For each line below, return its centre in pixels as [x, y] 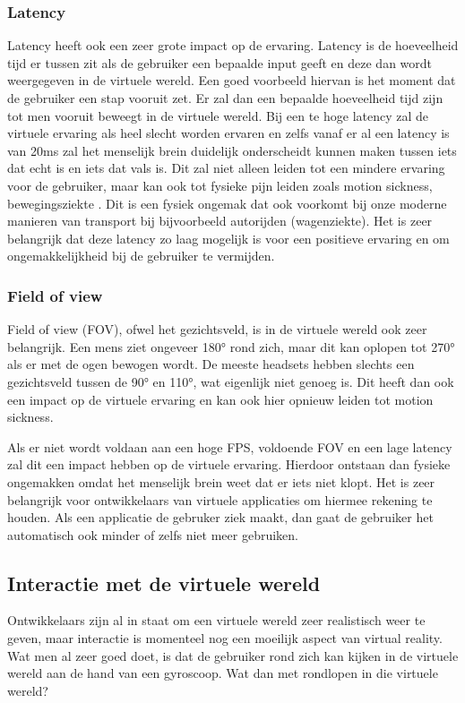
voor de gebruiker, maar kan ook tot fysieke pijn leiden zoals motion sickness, [220, 185]
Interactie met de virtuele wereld [164, 583]
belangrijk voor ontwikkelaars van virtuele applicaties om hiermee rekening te [220, 499]
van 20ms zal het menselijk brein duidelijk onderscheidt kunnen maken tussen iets [232, 150]
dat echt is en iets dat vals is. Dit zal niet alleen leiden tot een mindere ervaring [226, 168]
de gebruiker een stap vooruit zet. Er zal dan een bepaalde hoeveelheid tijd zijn [225, 98]
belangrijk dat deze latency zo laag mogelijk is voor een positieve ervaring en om [228, 238]
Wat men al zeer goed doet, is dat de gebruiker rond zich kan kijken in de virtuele [233, 655]
